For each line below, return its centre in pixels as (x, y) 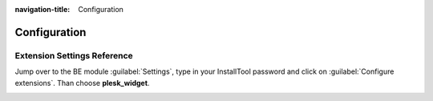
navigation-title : (42, 9)
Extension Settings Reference (74, 55)
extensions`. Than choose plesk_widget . (82, 83)
